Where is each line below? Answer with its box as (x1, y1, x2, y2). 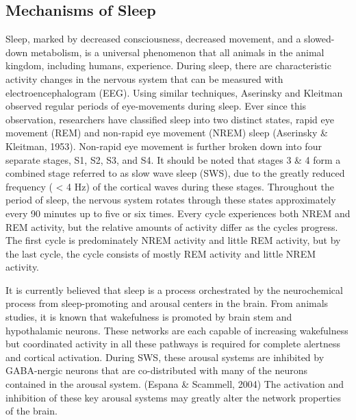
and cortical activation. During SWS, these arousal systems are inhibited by (5, 349, 325, 364)
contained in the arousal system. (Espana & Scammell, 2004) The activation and (5, 377, 344, 391)
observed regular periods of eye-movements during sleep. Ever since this (5, 99, 307, 113)
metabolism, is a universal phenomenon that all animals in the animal (30, 45, 325, 59)
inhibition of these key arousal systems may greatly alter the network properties (5, 390, 341, 404)
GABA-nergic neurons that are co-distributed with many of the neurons (5, 363, 307, 378)
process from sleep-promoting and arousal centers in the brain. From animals (5, 296, 329, 310)
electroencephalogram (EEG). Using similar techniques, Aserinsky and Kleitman (5, 85, 343, 99)
